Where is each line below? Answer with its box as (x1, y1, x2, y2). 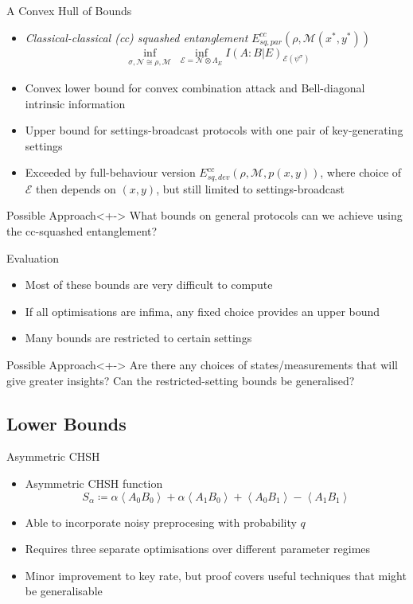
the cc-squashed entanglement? (6, 223, 158, 240)
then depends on (36, 180, 116, 197)
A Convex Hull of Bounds (6, 2, 132, 18)
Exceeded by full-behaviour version (25, 164, 196, 181)
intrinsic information (25, 95, 126, 111)
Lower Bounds (6, 411, 127, 435)
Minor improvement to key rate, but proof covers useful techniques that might (25, 567, 407, 583)
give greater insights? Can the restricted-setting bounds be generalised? (6, 372, 355, 388)
